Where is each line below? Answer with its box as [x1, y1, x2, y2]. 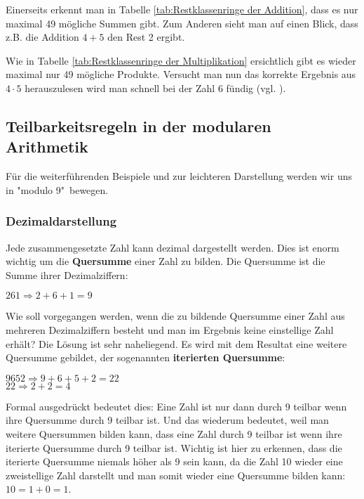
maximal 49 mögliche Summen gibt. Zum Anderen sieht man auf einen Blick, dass [6, 15, 358, 30]
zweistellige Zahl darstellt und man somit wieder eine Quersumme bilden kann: [6, 467, 346, 482]
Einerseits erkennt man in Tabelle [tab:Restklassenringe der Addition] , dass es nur [6, 2, 358, 16]
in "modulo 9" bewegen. [6, 182, 109, 197]
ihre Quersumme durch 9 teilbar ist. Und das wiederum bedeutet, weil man [6, 413, 329, 427]
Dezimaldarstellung [6, 212, 117, 230]
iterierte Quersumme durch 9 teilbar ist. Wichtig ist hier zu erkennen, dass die [6, 440, 342, 455]
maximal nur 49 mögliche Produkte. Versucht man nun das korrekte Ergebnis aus [6, 67, 356, 82]
